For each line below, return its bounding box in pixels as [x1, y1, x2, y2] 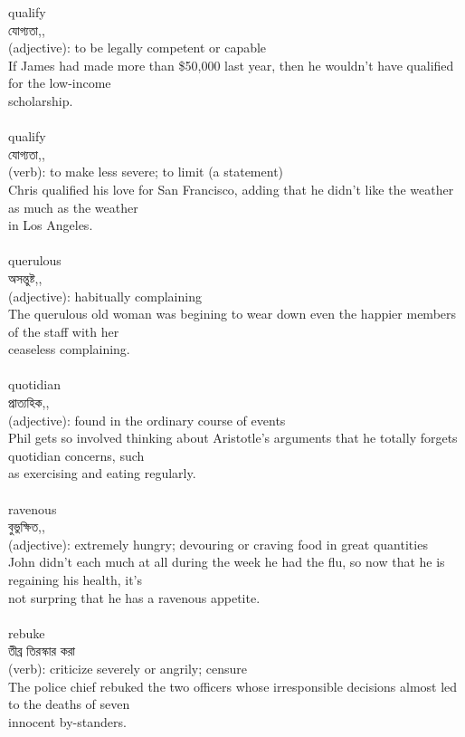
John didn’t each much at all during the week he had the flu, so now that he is [8, 552, 445, 571]
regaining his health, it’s [8, 570, 142, 589]
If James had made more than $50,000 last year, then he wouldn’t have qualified [8, 55, 454, 74]
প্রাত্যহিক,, [8, 393, 50, 412]
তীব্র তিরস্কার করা [8, 641, 75, 660]
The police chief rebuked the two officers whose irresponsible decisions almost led [8, 676, 458, 695]
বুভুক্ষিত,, [8, 517, 45, 536]
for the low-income [8, 73, 111, 92]
